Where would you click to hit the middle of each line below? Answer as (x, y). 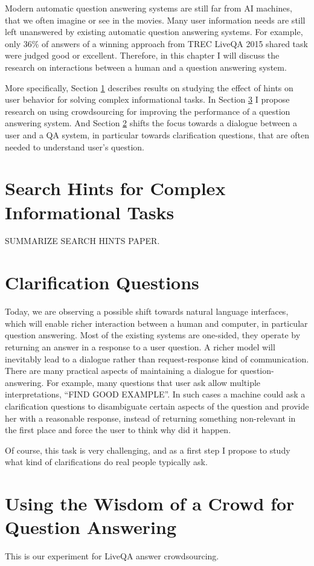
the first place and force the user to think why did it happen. (118, 430)
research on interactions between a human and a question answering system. (146, 67)
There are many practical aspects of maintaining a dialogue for (121, 371)
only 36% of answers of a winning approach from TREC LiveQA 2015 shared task (156, 43)
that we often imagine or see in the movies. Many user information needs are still (155, 20)
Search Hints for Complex (115, 188)
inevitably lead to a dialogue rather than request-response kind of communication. (157, 359)
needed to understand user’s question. (75, 146)
